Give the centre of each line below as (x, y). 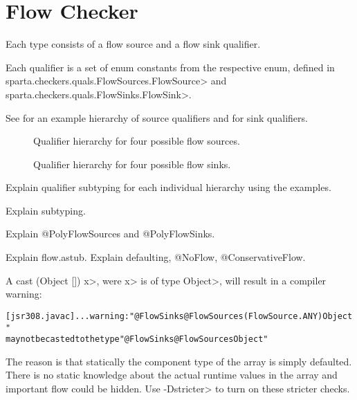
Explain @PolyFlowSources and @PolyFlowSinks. (110, 234)
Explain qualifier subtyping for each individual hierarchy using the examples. (168, 187)
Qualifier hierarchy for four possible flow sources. (137, 141)
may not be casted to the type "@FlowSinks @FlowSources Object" (137, 339)
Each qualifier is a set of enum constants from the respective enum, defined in (170, 67)
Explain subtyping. (46, 210)
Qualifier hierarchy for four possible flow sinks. (132, 164)
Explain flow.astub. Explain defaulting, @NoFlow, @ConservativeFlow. (156, 257)
